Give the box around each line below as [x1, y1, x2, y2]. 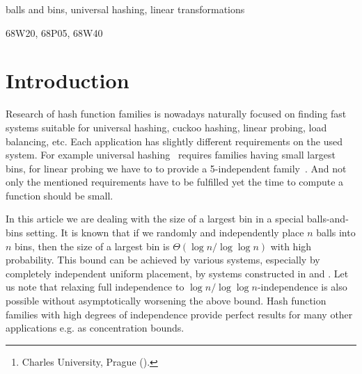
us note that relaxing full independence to [6, 279, 184, 294]
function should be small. [6, 188, 113, 202]
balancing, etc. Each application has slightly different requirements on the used [6, 133, 343, 148]
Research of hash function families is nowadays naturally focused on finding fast [6, 106, 347, 121]
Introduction [6, 66, 129, 95]
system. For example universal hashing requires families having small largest [6, 147, 336, 162]
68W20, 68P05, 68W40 [6, 25, 103, 40]
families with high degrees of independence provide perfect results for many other [6, 307, 353, 321]
